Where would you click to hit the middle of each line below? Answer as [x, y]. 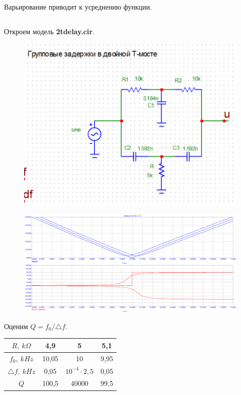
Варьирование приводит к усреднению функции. [78, 7]
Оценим [16, 326]
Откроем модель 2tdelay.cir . [49, 31]
